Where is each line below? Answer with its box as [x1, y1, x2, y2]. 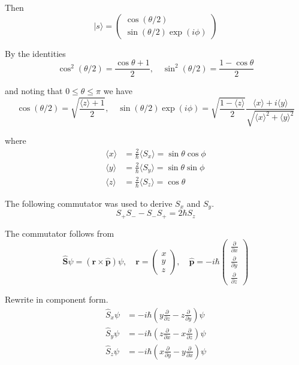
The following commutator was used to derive [5, 197, 173, 209]
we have [103, 85, 132, 97]
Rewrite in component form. [5, 292, 108, 305]
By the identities [5, 47, 66, 59]
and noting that [5, 85, 63, 97]
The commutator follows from [5, 227, 114, 239]
